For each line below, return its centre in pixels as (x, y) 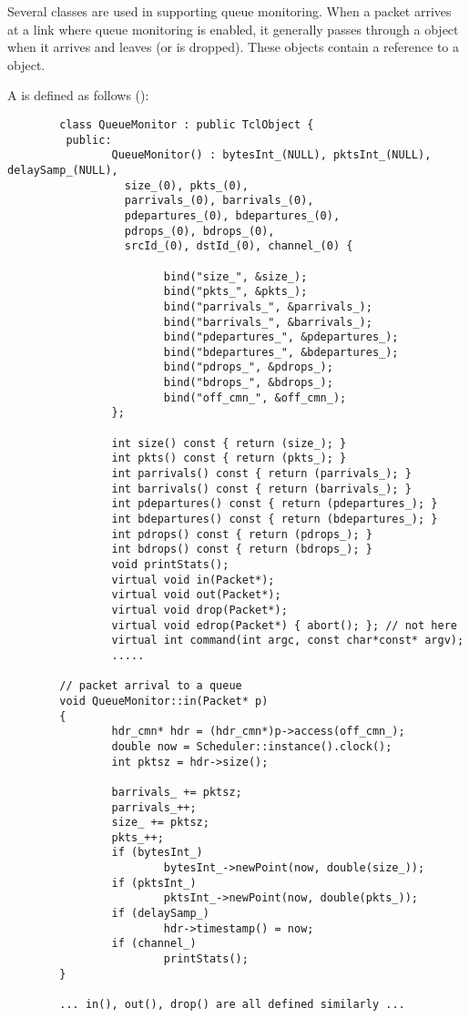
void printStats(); (170, 565)
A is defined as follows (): (78, 95)
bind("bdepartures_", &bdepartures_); (281, 352)
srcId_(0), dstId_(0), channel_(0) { (239, 246)
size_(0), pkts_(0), (186, 185)
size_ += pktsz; (160, 823)
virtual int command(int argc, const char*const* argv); (288, 641)
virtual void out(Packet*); (196, 595)
